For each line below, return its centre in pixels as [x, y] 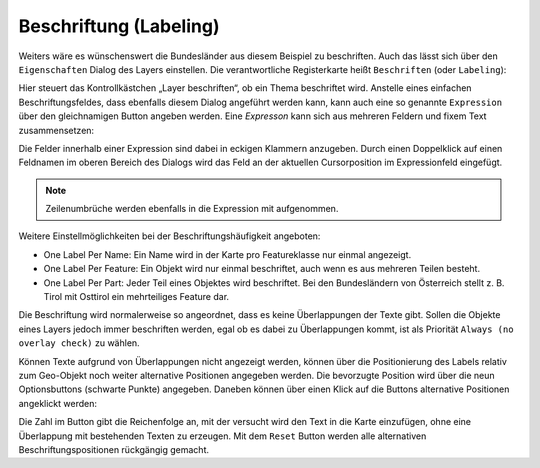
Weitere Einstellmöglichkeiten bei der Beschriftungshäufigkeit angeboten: [169, 236]
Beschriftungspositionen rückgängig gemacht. [114, 449]
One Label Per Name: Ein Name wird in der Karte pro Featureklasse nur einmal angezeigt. [227, 254]
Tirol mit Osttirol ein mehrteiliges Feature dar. [136, 297]
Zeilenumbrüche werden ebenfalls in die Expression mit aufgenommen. [192, 209]
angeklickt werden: [57, 403]
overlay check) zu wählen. [79, 343]
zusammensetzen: [56, 130]
